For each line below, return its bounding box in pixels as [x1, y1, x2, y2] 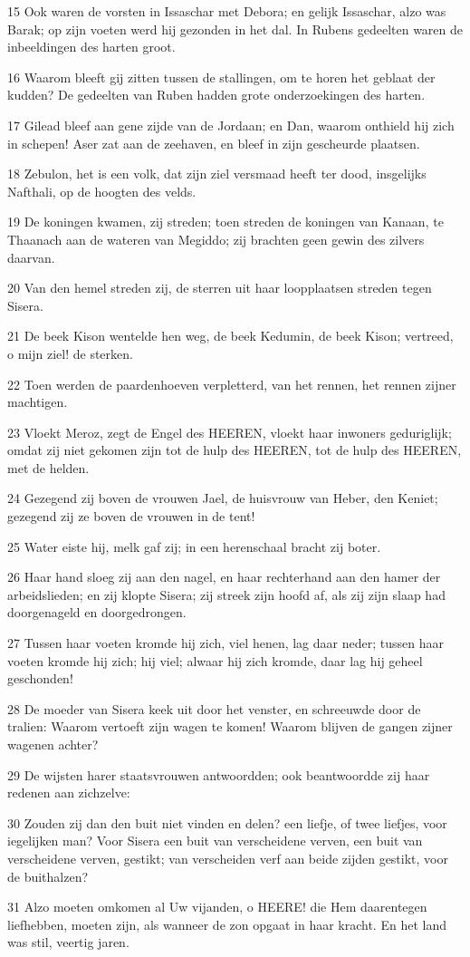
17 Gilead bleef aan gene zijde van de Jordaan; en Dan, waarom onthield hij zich [7, 115, 455, 134]
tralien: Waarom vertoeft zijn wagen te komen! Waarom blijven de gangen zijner [7, 717, 453, 736]
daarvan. [7, 247, 55, 266]
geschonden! [7, 669, 73, 688]
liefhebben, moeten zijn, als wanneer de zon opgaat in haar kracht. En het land [7, 914, 446, 933]
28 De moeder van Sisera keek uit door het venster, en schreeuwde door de [7, 699, 421, 718]
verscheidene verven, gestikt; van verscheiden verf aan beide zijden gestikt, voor [7, 848, 448, 867]
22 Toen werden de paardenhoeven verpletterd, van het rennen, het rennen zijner [7, 374, 456, 393]
